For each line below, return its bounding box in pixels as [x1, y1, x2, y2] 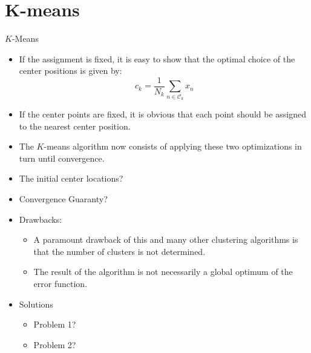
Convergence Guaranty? [19, 193, 108, 205]
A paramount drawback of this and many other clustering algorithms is [33, 233, 298, 246]
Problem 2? [33, 338, 76, 351]
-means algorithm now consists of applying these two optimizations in [44, 140, 302, 153]
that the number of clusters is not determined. [33, 245, 206, 257]
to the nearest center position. [19, 119, 131, 132]
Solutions [19, 297, 53, 310]
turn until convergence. [19, 151, 105, 164]
